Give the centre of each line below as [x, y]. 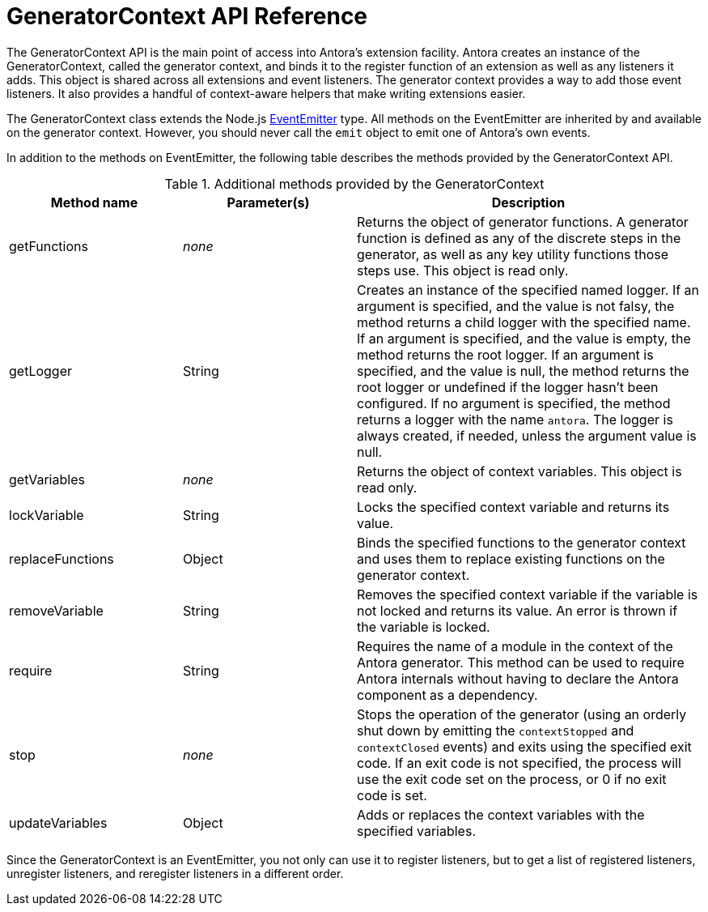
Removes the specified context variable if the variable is [528, 594]
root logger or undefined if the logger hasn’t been [508, 387]
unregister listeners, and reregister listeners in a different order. [175, 873]
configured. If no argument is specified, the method [514, 403]
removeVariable [56, 610]
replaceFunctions [61, 558]
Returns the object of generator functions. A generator [523, 222]
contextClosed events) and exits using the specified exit [524, 746]
